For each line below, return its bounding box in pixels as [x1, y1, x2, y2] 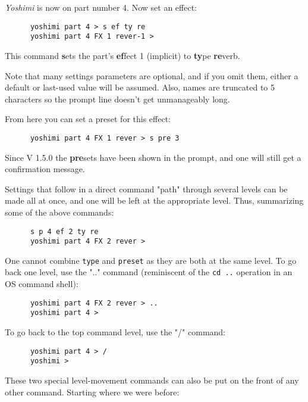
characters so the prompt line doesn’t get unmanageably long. [5, 92, 230, 105]
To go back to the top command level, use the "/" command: [5, 326, 225, 338]
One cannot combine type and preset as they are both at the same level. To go [5, 254, 297, 266]
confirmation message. [5, 163, 85, 175]
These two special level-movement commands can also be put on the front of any [5, 373, 299, 386]
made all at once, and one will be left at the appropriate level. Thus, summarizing [5, 194, 304, 207]
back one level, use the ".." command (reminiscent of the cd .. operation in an [5, 266, 293, 278]
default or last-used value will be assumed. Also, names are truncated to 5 [5, 81, 275, 94]
